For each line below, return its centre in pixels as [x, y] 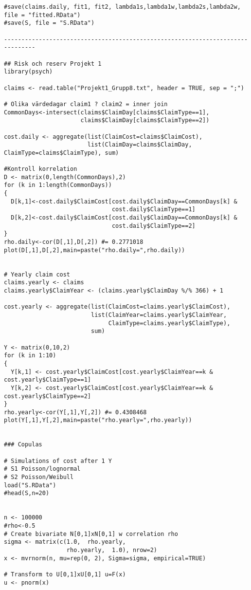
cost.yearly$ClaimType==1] [47, 380]
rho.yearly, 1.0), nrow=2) [112, 550]
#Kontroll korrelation [41, 169]
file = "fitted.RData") [42, 15]
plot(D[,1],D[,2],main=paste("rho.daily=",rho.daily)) [95, 250]
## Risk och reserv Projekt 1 [53, 64]
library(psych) [28, 72]
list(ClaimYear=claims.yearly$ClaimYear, [159, 315]
